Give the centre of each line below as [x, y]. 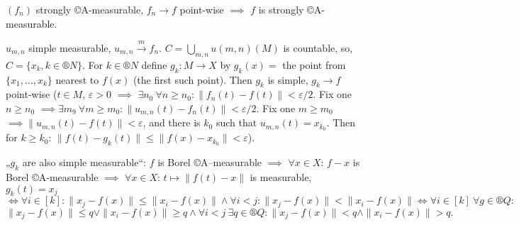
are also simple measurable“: [84, 162]
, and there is [172, 122]
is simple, [288, 79]
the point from [314, 64]
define [154, 64]
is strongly [281, 9]
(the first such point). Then [192, 79]
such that [236, 122]
